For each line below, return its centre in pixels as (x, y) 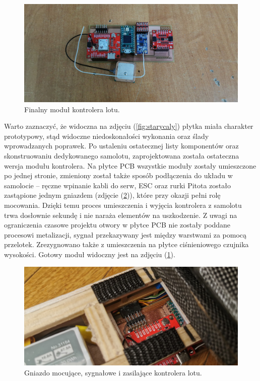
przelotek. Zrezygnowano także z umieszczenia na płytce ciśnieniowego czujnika (126, 244)
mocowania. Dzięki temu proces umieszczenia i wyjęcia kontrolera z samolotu (123, 205)
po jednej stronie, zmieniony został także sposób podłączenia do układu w (118, 175)
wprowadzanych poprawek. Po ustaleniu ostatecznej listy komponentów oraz (121, 146)
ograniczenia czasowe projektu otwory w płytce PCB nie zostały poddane (117, 225)
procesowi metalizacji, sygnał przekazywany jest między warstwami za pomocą (125, 234)
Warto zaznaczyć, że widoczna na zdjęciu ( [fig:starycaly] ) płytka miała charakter (129, 126)
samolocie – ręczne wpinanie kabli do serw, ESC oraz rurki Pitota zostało (118, 185)
